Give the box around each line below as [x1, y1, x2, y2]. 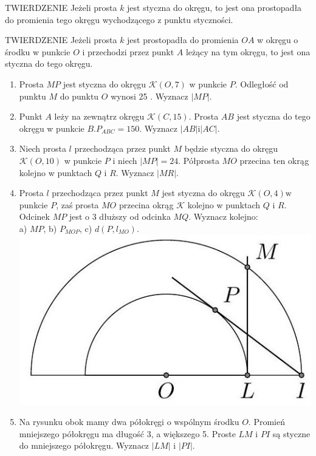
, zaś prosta [56, 198, 99, 211]
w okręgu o [257, 33, 298, 46]
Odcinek [19, 210, 50, 223]
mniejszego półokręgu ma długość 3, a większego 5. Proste [19, 427, 236, 440]
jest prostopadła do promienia [127, 33, 239, 46]
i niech [112, 154, 137, 166]
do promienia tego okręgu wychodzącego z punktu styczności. [5, 13, 233, 26]
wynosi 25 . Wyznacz [111, 89, 188, 102]
